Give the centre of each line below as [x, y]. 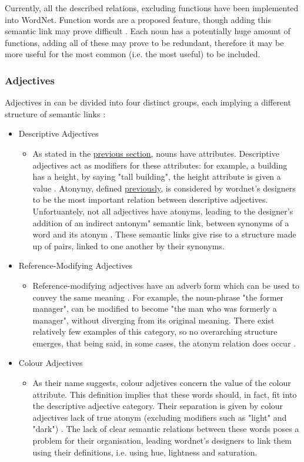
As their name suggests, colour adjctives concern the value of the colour [162, 383]
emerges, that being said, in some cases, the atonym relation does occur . [164, 343]
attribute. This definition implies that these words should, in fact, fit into [165, 394]
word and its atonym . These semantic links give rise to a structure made [164, 234]
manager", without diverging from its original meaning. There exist [153, 320]
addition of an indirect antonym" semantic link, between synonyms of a [161, 222]
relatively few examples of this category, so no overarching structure [155, 331]
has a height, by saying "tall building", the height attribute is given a [157, 176]
